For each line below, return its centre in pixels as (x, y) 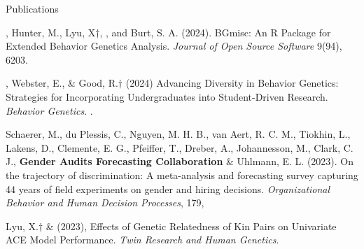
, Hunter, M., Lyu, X (51, 32)
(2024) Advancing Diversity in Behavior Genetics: (232, 83)
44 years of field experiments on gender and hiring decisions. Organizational (168, 188)
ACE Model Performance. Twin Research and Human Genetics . (142, 240)
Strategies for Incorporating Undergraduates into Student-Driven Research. (167, 96)
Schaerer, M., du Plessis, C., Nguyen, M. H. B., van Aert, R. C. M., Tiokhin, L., (178, 134)
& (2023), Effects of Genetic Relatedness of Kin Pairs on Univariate (191, 226)
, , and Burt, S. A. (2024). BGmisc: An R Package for (215, 32)
